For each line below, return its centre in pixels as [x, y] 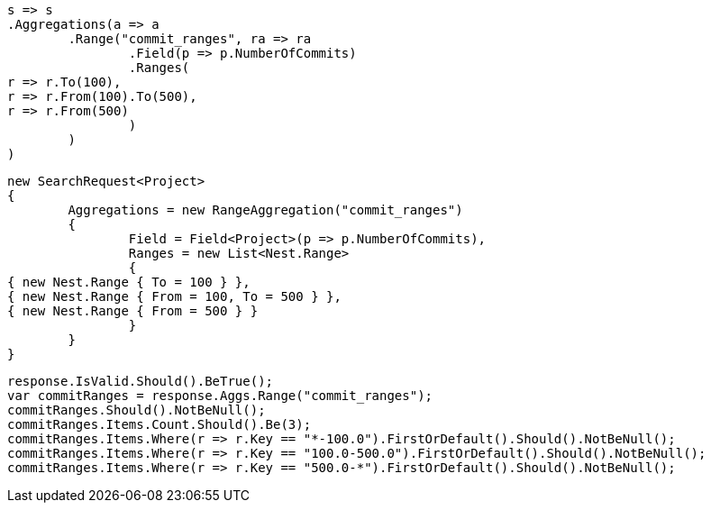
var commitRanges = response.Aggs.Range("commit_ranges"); [220, 396]
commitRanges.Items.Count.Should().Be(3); [160, 424]
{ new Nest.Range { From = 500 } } [133, 311]
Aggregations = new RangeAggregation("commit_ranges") [265, 210]
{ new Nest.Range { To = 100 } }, [129, 282]
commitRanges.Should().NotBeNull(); [137, 410]
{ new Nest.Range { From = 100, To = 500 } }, [174, 296]
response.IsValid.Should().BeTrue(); [141, 381]
